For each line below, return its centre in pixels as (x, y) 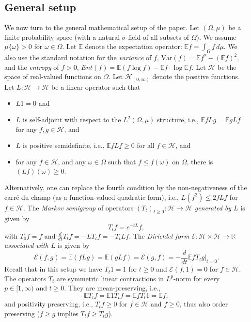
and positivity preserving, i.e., (49, 304)
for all (146, 145)
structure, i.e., (178, 120)
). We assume (216, 37)
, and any (72, 161)
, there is (200, 161)
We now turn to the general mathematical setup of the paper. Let (102, 27)
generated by (213, 207)
